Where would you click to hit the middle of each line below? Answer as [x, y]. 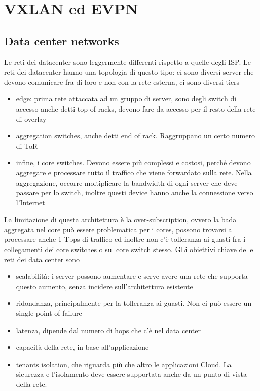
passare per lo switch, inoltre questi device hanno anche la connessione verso [135, 192]
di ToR [27, 145]
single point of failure [49, 313]
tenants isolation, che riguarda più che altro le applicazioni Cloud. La [124, 364]
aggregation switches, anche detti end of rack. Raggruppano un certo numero [135, 136]
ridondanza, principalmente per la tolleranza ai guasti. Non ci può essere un [134, 303]
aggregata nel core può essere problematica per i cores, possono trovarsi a [118, 229]
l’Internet [30, 202]
